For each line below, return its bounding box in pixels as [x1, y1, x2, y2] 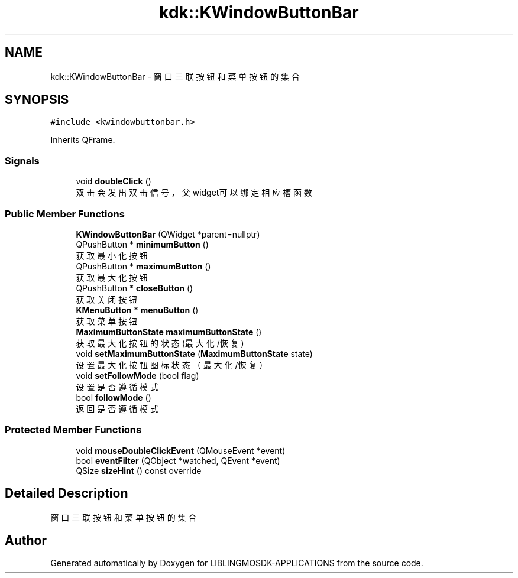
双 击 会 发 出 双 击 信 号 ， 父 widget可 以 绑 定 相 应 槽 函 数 [76, 187, 312, 198]
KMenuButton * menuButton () [76, 304, 199, 315]
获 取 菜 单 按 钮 [76, 316, 138, 326]
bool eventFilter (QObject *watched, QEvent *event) [76, 455, 280, 466]
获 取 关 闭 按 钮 [76, 294, 138, 304]
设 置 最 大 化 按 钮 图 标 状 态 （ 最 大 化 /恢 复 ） [76, 359, 268, 370]
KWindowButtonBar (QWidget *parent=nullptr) [76, 229, 260, 239]
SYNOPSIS [5, 92, 69, 108]
